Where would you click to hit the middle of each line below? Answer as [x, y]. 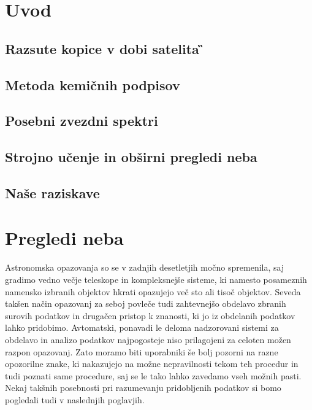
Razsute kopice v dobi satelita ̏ [105, 48]
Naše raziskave [52, 192]
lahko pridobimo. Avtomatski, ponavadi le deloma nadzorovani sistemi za [142, 327]
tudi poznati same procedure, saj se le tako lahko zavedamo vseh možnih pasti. [153, 375]
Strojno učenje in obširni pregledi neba [131, 157]
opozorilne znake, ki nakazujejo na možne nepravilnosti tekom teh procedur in [152, 364]
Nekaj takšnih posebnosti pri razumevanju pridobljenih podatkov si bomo [143, 388]
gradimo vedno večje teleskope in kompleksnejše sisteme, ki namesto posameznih [156, 279]
